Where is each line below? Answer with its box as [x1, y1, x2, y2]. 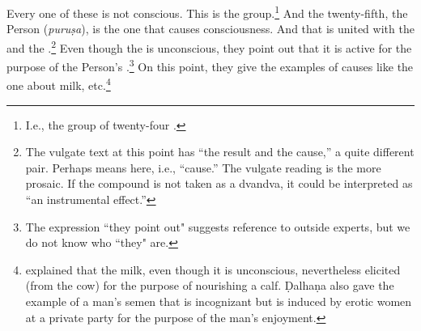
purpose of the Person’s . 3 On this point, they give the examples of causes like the [6, 56, 414, 74]
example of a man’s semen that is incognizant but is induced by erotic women [25, 292, 412, 309]
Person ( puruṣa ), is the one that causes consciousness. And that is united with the [6, 20, 415, 37]
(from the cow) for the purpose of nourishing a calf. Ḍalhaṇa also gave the [25, 277, 394, 294]
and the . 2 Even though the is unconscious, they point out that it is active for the [6, 36, 412, 56]
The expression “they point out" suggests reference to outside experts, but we [25, 218, 410, 235]
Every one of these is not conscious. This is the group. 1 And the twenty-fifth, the [6, 2, 408, 21]
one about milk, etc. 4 [6, 74, 111, 93]
